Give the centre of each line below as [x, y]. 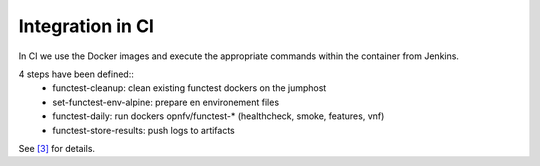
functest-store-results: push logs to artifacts [143, 130]
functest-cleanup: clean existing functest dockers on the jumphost [189, 88]
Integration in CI [86, 26]
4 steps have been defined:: [76, 74]
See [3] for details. [56, 148]
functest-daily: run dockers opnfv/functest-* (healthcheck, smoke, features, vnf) [218, 116]
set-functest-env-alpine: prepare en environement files [166, 102]
